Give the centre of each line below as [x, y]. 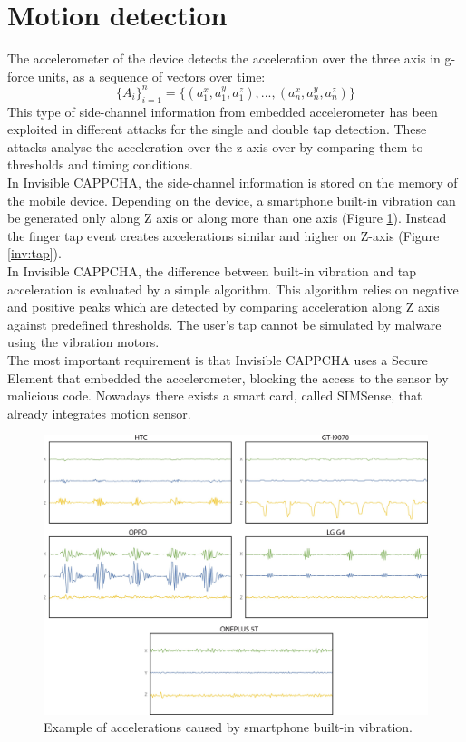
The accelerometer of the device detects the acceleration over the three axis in [224, 58]
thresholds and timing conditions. [100, 164]
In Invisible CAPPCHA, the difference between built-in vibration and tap [212, 270]
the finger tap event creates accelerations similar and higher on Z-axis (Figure [223, 235]
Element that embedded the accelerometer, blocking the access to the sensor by [228, 377]
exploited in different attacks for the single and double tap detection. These [217, 129]
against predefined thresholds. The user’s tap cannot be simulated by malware [224, 324]
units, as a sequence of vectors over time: [151, 76]
